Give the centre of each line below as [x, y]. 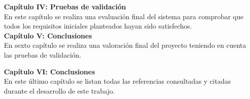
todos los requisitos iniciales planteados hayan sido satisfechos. [98, 26]
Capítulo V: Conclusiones [48, 35]
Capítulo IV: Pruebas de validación [65, 6]
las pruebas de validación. [43, 54]
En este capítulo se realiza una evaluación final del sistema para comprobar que [124, 16]
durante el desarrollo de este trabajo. [60, 90]
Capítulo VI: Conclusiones [49, 71]
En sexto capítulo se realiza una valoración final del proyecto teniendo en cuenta [125, 45]
